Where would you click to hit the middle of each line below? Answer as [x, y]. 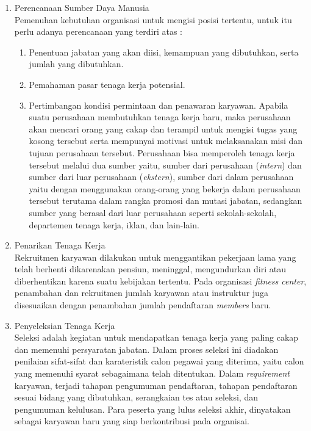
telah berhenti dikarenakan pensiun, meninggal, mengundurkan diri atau [150, 269]
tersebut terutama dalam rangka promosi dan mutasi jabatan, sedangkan [166, 201]
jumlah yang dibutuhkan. [76, 64]
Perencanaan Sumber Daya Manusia [82, 7]
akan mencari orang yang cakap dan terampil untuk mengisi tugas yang [163, 129]
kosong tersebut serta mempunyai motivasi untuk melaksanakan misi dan [166, 141]
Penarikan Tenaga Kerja [60, 245]
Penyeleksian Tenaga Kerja [65, 325]
